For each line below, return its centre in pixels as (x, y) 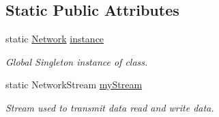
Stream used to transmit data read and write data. (110, 107)
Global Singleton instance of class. (77, 61)
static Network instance (55, 39)
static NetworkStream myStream (74, 84)
